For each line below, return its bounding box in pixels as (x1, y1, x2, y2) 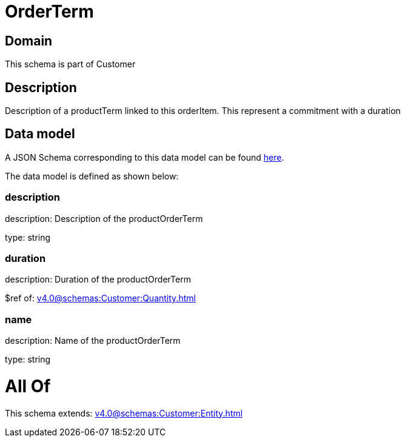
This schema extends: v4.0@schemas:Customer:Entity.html (5, 407, 243, 418)
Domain (5, 33, 53, 49)
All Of (5, 375, 51, 397)
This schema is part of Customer (5, 59, 136, 70)
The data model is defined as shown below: (5, 170, 179, 181)
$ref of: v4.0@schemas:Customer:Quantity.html (5, 293, 196, 304)
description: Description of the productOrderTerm (5, 213, 203, 224)
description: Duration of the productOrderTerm (5, 274, 191, 285)
